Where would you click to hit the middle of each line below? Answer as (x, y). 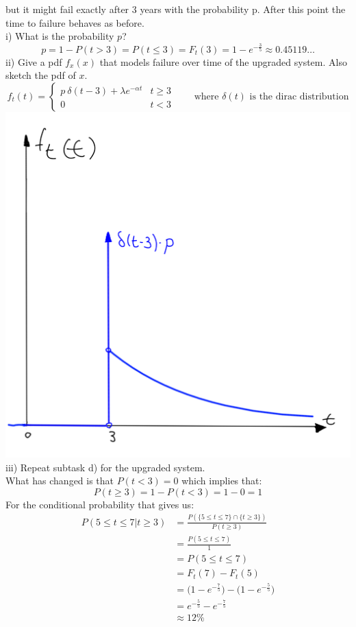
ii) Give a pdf (34, 61)
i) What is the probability (60, 36)
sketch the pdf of (41, 75)
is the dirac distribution (299, 96)
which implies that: (222, 481)
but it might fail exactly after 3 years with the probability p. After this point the (176, 9)
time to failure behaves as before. (75, 22)
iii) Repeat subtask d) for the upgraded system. (105, 467)
